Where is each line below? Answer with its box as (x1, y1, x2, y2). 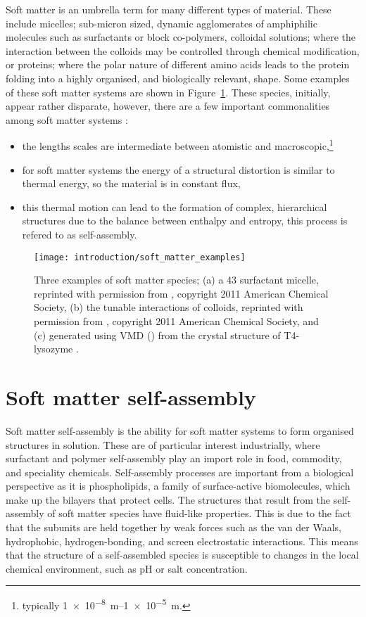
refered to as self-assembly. (22, 227, 137, 241)
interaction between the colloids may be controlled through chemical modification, (6, 43, 360, 58)
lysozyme (34, 341, 73, 356)
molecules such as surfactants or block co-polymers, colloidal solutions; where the (6, 30, 355, 44)
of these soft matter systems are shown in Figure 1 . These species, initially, (6, 84, 331, 99)
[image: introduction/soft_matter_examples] (34, 252, 246, 262)
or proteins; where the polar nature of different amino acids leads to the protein (6, 57, 350, 72)
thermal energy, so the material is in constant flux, (22, 176, 241, 191)
